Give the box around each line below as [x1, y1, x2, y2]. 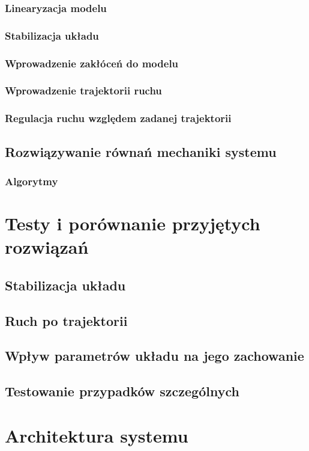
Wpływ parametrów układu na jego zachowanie [5, 346, 304, 365]
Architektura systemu [5, 423, 188, 447]
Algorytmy [5, 173, 58, 188]
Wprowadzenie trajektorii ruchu [5, 83, 162, 98]
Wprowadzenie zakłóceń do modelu [5, 55, 179, 70]
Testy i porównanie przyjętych [5, 211, 260, 236]
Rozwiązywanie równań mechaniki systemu [5, 142, 277, 161]
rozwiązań [5, 235, 89, 259]
